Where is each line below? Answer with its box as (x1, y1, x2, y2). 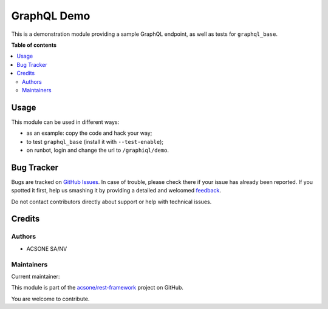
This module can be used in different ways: (11, 118, 120, 126)
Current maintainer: (11, 273, 60, 280)
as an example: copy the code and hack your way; (26, 129, 152, 137)
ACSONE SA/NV (26, 245, 67, 252)
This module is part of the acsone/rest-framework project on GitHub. (11, 284, 183, 291)
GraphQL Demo (11, 9, 91, 22)
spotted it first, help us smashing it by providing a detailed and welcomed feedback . (11, 187, 222, 194)
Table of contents (11, 41, 57, 49)
